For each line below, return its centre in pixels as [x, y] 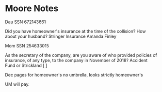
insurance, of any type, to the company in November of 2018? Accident [76, 60]
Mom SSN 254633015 [27, 46]
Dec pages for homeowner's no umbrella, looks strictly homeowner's [74, 75]
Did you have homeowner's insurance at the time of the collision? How [75, 31]
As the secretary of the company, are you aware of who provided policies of [81, 55]
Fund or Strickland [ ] [26, 65]
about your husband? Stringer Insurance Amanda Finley [61, 36]
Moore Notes [32, 8]
